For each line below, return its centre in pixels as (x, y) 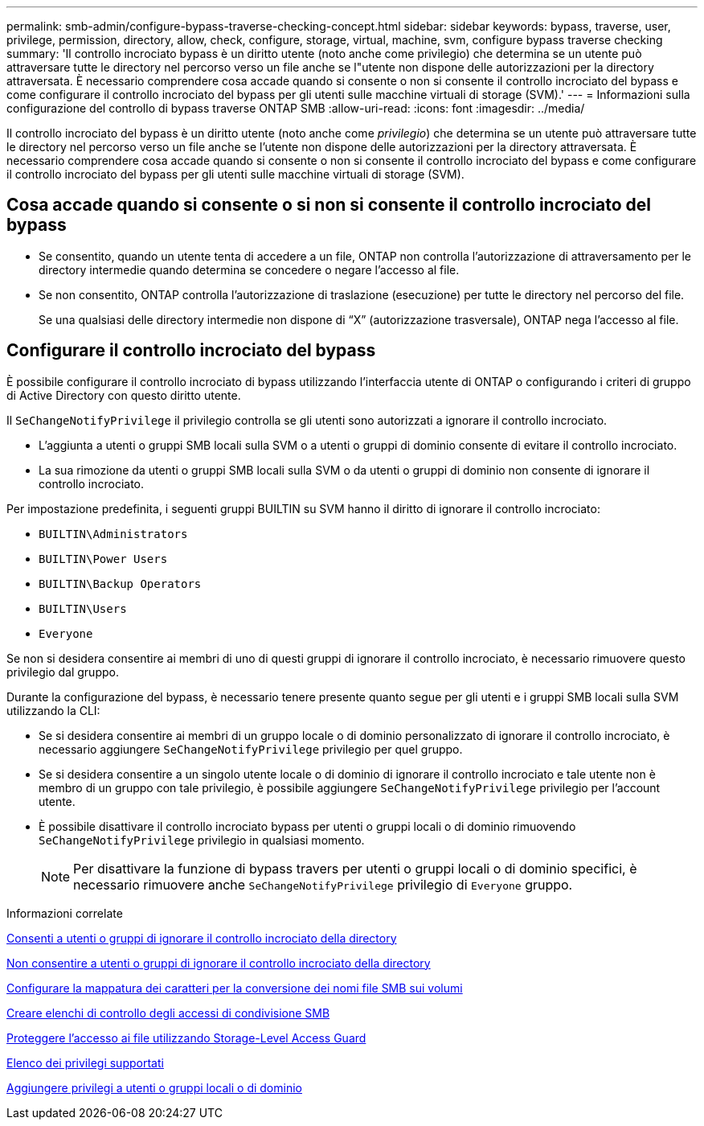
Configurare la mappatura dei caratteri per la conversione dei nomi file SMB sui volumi (235, 988)
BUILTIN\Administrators (113, 534)
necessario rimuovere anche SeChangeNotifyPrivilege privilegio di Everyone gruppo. (323, 884)
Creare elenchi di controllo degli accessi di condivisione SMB (168, 1013)
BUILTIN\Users (83, 608)
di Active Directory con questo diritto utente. (124, 395)
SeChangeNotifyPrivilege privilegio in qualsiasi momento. (202, 840)
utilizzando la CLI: (53, 710)
